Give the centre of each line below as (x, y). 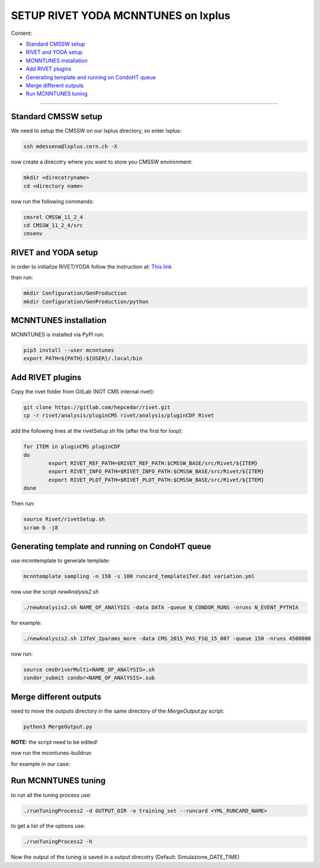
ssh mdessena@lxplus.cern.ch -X (71, 146)
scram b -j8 (41, 527)
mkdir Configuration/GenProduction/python (86, 301)
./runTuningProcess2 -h (58, 842)
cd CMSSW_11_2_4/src (53, 225)
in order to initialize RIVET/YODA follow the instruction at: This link (91, 266)
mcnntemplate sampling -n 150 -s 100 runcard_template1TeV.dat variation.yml (139, 576)
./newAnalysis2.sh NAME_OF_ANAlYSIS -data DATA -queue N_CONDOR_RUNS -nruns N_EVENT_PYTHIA (161, 607)
